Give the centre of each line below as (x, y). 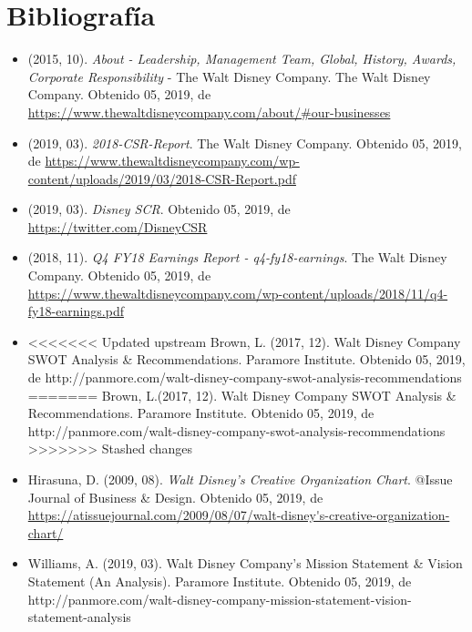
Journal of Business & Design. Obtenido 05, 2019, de (175, 497)
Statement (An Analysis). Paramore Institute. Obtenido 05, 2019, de (220, 581)
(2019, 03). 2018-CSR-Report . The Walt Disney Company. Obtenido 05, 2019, (245, 143)
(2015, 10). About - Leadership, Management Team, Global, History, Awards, (242, 59)
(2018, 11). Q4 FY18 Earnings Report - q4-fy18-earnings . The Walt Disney (237, 257)
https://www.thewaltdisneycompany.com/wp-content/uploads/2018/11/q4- (238, 293)
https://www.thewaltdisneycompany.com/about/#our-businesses (209, 112)
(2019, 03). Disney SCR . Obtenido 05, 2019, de (159, 209)
